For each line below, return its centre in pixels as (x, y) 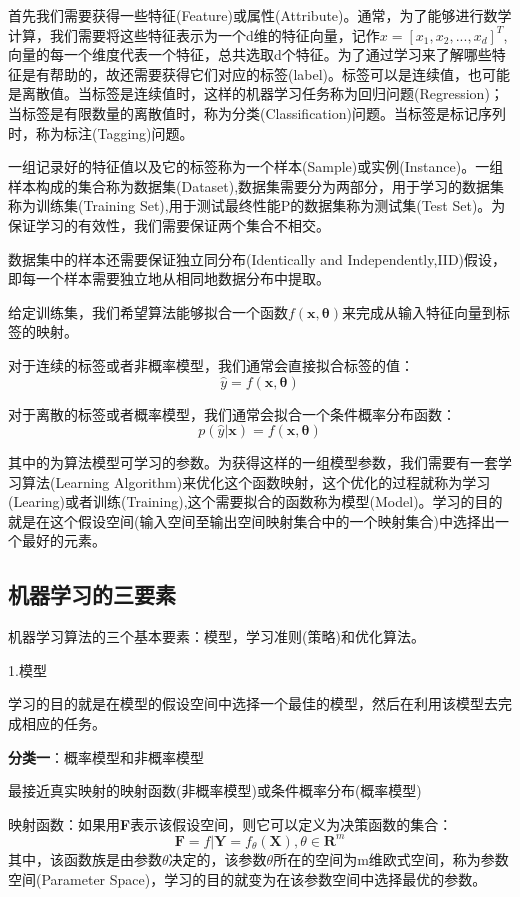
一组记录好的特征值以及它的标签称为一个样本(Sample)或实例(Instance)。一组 (256, 166)
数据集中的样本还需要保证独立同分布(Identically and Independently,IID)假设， (257, 258)
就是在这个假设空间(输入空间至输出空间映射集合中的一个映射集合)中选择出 (251, 520)
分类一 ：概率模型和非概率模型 (106, 756)
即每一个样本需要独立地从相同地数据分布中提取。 (169, 278)
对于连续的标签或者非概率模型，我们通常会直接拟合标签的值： (211, 364)
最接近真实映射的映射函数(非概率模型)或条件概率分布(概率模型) (215, 790)
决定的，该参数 (217, 858)
